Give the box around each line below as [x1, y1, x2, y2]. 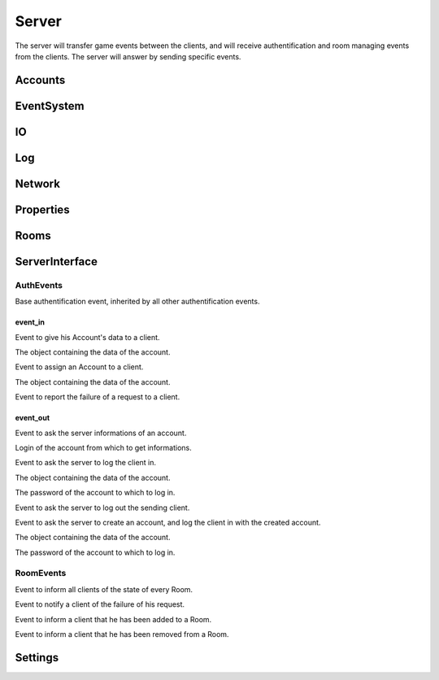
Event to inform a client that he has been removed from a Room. [15, 629, 229, 639]
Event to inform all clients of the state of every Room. [15, 584, 193, 594]
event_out [15, 413, 50, 423]
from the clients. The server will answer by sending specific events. [15, 51, 241, 61]
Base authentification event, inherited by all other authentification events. [15, 297, 260, 307]
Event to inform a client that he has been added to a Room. [15, 614, 212, 624]
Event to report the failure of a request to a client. [15, 392, 180, 402]
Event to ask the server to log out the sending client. [15, 503, 190, 512]
